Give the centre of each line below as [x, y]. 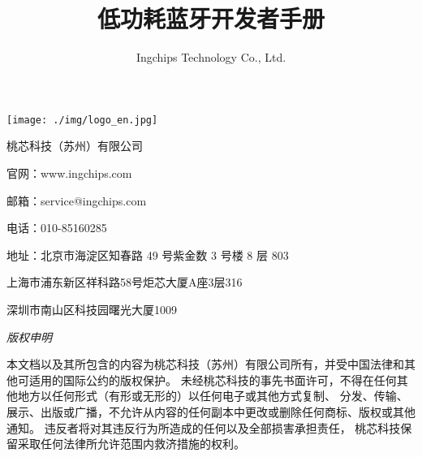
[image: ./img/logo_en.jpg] [82, 120]
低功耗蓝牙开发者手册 [211, 18]
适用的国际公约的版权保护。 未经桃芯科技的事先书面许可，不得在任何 [213, 379]
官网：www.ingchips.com [69, 172]
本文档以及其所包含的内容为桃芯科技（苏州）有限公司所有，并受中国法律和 [205, 364]
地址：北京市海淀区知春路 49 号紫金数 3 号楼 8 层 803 [148, 254]
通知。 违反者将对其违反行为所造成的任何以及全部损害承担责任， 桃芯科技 [204, 427]
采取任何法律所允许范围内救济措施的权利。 [131, 444]
